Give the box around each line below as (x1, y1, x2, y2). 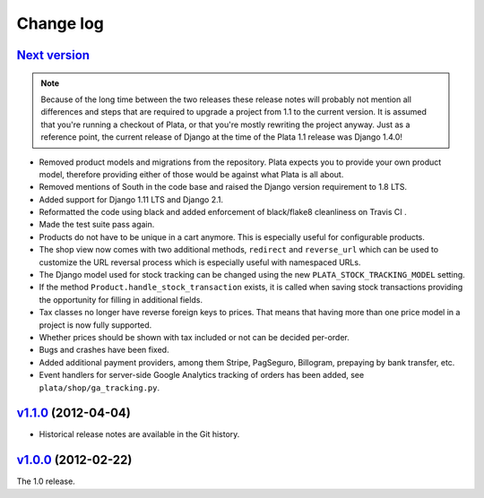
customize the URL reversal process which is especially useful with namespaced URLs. (39, 256, 361, 268)
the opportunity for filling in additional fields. (39, 294, 203, 305)
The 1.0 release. (16, 476, 75, 487)
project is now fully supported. (39, 319, 152, 331)
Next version (16, 47, 90, 63)
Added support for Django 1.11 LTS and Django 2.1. (39, 193, 224, 205)
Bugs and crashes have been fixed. (39, 345, 169, 356)
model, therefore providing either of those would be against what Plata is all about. (39, 168, 344, 179)
